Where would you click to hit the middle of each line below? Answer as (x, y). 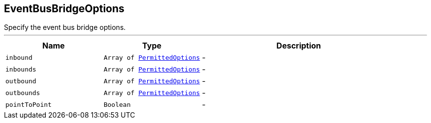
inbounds (21, 69)
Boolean (117, 104)
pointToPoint (29, 104)
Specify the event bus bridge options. (65, 27)
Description (299, 46)
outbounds (23, 93)
